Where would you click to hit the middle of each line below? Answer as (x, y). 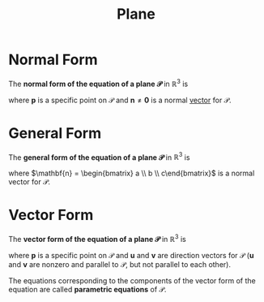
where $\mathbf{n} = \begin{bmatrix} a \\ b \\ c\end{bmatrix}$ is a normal (132, 173)
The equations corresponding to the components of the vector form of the (132, 280)
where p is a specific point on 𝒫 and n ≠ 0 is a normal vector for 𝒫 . (120, 100)
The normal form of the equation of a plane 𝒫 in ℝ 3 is (98, 83)
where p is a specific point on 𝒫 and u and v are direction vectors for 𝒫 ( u (131, 255)
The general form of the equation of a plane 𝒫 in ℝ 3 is (99, 157)
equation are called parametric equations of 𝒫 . (87, 289)
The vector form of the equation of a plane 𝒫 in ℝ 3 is (97, 238)
